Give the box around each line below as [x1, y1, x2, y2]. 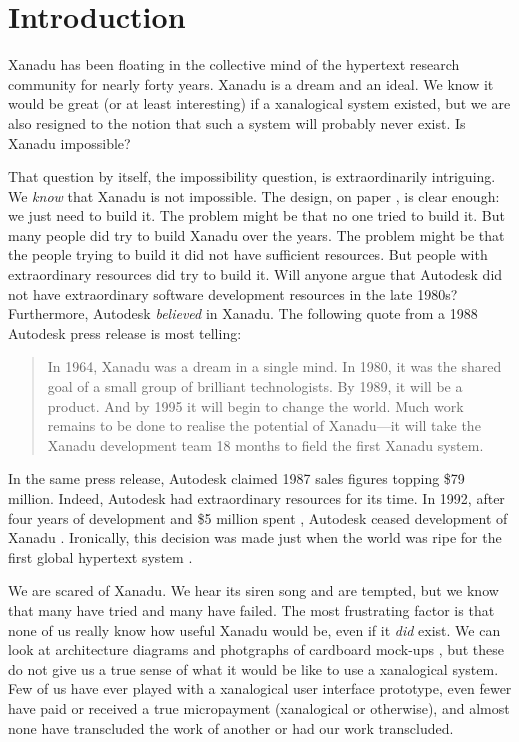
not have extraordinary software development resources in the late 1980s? [8, 283, 458, 304]
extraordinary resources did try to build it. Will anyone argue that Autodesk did [8, 264, 503, 285]
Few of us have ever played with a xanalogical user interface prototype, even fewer [8, 678, 512, 699]
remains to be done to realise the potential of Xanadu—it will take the [47, 415, 481, 436]
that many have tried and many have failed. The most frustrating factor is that [8, 599, 495, 620]
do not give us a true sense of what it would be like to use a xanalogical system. [8, 658, 499, 679]
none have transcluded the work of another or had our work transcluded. [8, 717, 454, 738]
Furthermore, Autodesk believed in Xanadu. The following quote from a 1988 [8, 303, 478, 324]
